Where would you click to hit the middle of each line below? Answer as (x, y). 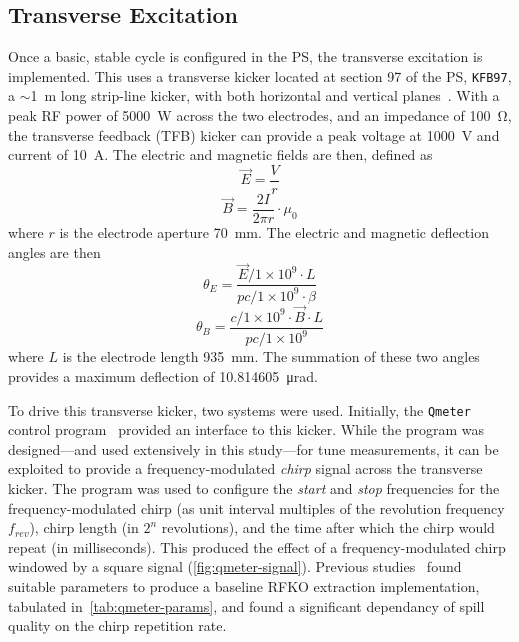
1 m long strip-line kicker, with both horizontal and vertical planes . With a (265, 95)
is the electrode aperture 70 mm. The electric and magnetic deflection (274, 231)
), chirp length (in (84, 527)
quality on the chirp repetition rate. (117, 625)
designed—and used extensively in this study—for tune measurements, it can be (253, 448)
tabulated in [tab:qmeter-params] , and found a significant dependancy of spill (246, 605)
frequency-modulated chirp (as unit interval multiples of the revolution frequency (256, 507)
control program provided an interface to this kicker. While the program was (246, 429)
